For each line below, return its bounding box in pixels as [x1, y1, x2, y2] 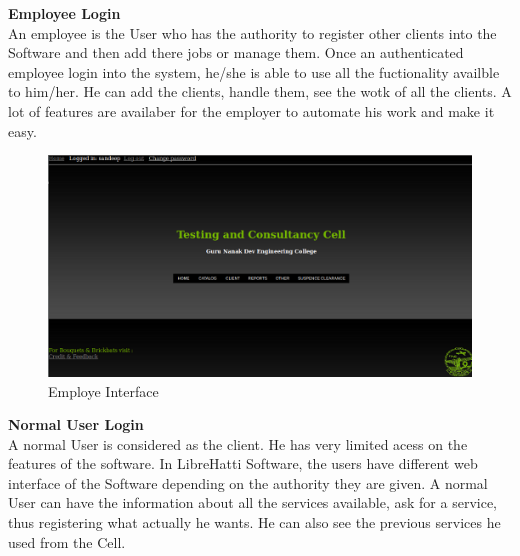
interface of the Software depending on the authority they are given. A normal [8, 472, 488, 493]
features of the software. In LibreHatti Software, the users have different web [8, 453, 478, 474]
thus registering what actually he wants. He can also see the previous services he [8, 512, 501, 533]
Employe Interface [48, 380, 159, 401]
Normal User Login [8, 414, 144, 435]
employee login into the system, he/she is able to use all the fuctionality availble [8, 61, 500, 82]
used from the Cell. [8, 531, 126, 552]
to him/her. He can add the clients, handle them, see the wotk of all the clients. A [8, 81, 512, 102]
